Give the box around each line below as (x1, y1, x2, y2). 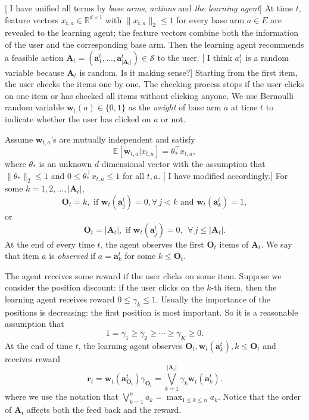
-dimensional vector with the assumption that (99, 157, 266, 169)
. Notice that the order (218, 390, 301, 403)
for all (122, 169, 145, 181)
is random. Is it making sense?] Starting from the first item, (79, 66, 298, 78)
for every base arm (176, 13, 245, 26)
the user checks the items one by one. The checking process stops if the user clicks (5, 78, 304, 90)
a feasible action (5, 51, 64, 63)
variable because (5, 66, 64, 78)
